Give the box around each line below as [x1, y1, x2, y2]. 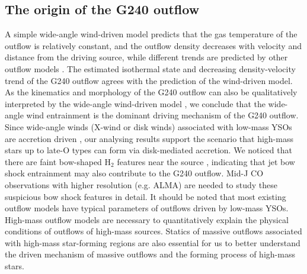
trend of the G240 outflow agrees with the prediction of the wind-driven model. [5, 74, 293, 86]
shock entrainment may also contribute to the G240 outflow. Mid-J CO [5, 167, 264, 179]
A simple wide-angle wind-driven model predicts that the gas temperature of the [5, 28, 298, 40]
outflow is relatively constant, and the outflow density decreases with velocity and [5, 39, 302, 51]
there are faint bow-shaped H [5, 155, 111, 167]
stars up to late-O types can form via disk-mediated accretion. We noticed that [5, 144, 292, 156]
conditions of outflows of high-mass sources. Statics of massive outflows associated [5, 225, 302, 237]
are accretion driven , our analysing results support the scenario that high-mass [5, 132, 293, 144]
